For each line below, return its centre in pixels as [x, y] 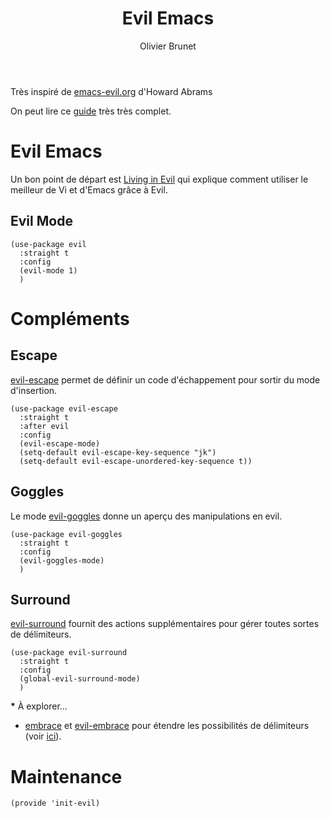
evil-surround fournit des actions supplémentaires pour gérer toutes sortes [165, 624]
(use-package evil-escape [64, 408]
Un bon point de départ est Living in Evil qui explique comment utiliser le [159, 179]
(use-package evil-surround [69, 653]
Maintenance [66, 776]
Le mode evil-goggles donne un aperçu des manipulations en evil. [146, 516]
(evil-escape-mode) [60, 443]
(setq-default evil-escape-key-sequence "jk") [118, 452]
